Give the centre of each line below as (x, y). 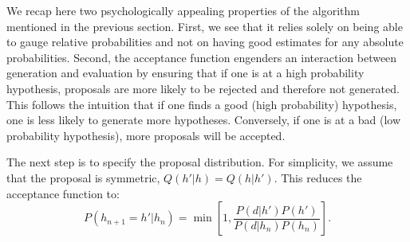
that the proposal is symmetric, (83, 177)
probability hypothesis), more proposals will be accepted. (146, 135)
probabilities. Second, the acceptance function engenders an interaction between (202, 57)
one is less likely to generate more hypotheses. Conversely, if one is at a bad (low (204, 120)
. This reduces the (318, 177)
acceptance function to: (63, 193)
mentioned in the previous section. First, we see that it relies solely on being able (205, 26)
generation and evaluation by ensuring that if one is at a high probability (185, 73)
